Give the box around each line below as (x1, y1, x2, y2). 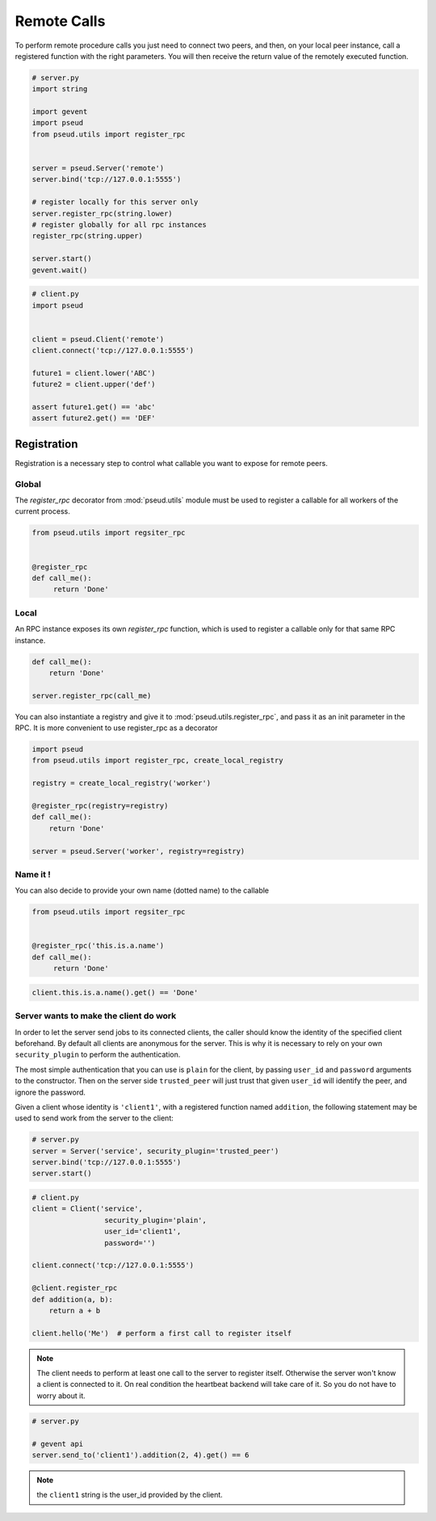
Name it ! (15, 868, 52, 880)
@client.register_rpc (31, 1284, 118, 1292)
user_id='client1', (103, 1227, 182, 1236)
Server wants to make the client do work (15, 1010, 177, 1022)
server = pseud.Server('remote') (31, 164, 165, 173)
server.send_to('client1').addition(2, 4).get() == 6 (31, 1451, 249, 1460)
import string (31, 85, 88, 94)
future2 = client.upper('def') (31, 380, 157, 389)
